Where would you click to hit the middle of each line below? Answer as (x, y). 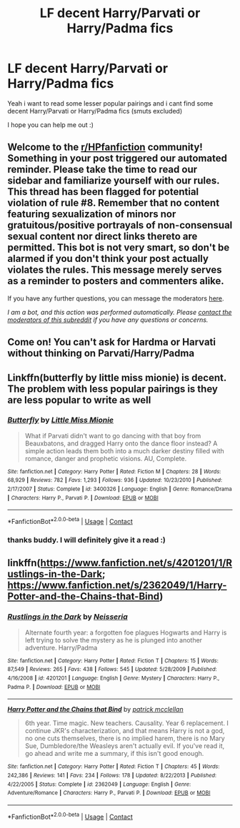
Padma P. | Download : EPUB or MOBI (54, 687)
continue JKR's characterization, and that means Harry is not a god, (125, 731)
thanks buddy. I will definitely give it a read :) (87, 540)
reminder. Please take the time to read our (102, 170)
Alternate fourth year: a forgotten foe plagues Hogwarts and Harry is (126, 632)
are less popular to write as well (79, 400)
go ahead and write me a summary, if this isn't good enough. (114, 754)
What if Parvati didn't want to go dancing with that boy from (113, 435)
